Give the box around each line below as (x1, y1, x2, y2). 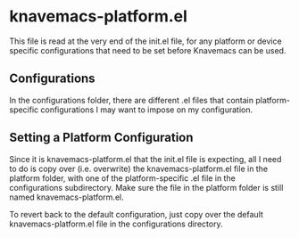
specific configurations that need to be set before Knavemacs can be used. (9, 45, 287, 55)
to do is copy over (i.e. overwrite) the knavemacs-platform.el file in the (9, 163, 269, 174)
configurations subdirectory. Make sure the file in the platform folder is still (9, 182, 284, 193)
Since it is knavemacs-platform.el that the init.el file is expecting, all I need (9, 153, 282, 164)
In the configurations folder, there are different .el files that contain (9, 94, 254, 105)
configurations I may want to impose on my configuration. (40, 104, 253, 115)
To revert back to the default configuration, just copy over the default (9, 209, 263, 219)
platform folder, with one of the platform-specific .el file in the (9, 172, 237, 184)
